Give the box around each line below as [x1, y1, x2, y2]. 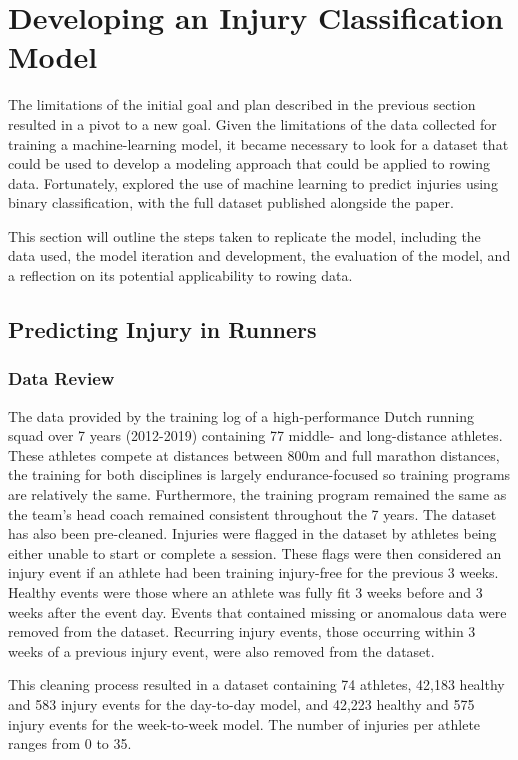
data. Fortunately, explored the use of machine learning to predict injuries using [8, 172, 498, 193]
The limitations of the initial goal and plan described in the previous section [8, 94, 476, 115]
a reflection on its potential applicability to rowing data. [8, 265, 353, 286]
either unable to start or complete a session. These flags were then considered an [8, 542, 502, 563]
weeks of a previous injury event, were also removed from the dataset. [8, 640, 435, 661]
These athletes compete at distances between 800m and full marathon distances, [8, 444, 500, 465]
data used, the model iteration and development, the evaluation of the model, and [8, 245, 511, 266]
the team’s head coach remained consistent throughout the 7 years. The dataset [8, 503, 497, 524]
